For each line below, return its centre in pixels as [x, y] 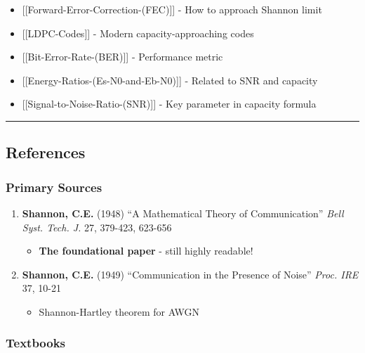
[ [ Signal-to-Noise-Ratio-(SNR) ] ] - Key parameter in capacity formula [169, 104]
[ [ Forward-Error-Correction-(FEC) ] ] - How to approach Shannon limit [172, 9]
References [46, 152]
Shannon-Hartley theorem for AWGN [119, 311]
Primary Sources [54, 187]
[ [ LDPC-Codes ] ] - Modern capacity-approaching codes [138, 33]
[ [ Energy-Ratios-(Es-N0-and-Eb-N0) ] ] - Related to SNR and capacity [170, 80]
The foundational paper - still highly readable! [146, 251]
